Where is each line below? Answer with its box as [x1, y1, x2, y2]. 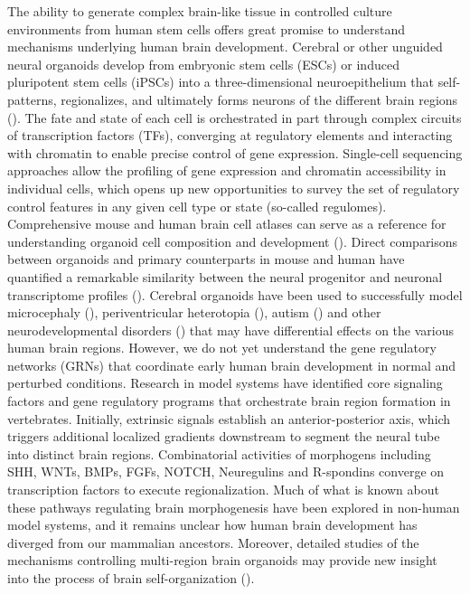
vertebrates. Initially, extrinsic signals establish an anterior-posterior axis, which [7, 409, 451, 428]
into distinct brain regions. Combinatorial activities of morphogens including [7, 444, 431, 463]
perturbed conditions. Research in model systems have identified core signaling [7, 373, 443, 392]
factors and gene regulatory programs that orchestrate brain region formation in [7, 391, 451, 410]
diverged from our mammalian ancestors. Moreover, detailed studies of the [7, 533, 419, 552]
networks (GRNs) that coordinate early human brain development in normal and [7, 355, 456, 374]
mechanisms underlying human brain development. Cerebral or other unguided [7, 37, 443, 56]
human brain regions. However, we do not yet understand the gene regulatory [7, 338, 437, 357]
